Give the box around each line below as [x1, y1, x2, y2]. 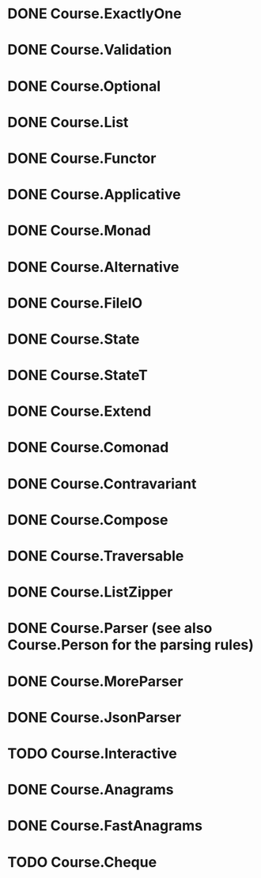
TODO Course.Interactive [7, 744, 177, 763]
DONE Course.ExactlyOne [7, 5, 182, 23]
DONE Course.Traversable [7, 547, 184, 565]
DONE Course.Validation [7, 41, 172, 59]
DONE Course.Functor [7, 149, 157, 167]
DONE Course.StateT [7, 367, 148, 384]
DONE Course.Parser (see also [7, 620, 213, 637]
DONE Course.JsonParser [7, 708, 182, 726]
